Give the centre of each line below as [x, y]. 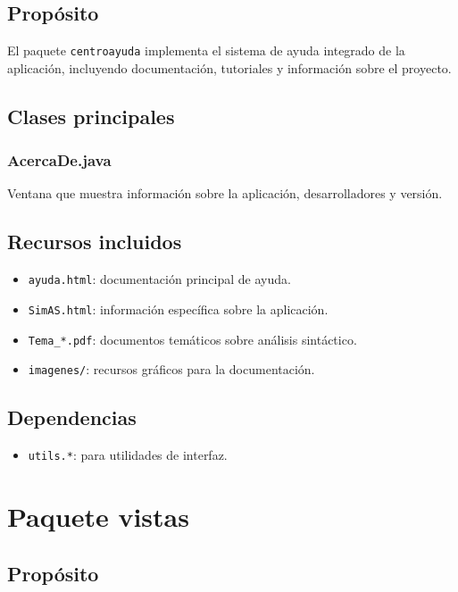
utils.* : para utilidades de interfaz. [128, 455]
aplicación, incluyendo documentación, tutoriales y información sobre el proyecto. [229, 67]
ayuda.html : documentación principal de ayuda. [159, 279]
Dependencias [72, 417]
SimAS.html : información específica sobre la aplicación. [178, 309]
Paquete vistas [98, 516]
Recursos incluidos [95, 242]
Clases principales [91, 116]
